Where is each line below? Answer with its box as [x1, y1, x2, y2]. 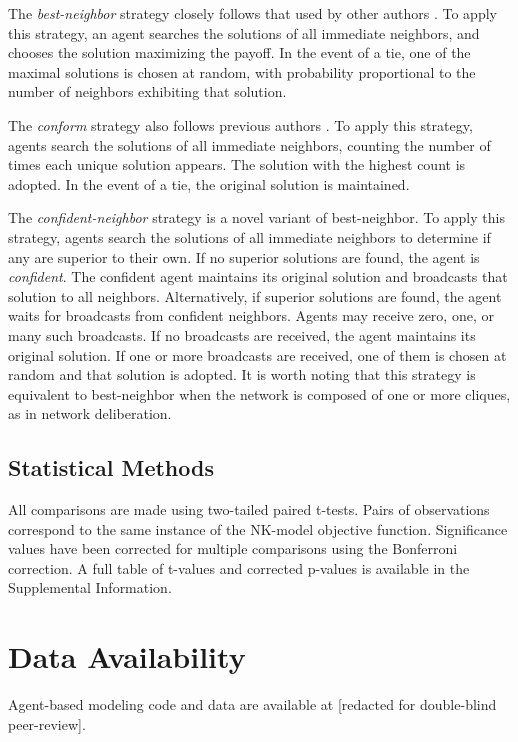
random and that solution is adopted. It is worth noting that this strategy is [8, 364, 476, 385]
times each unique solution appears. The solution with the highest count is [8, 154, 466, 175]
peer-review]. [8, 713, 86, 734]
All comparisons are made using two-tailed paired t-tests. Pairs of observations [8, 499, 490, 520]
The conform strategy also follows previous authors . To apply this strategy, [8, 114, 473, 135]
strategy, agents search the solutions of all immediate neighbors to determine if [8, 226, 491, 247]
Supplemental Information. [8, 577, 172, 598]
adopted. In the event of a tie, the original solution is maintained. [8, 173, 410, 194]
